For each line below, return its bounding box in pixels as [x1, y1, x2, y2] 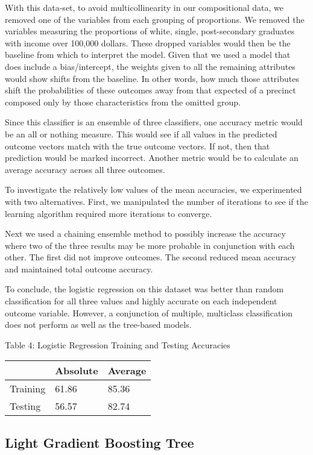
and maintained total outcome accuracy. [5, 262, 153, 275]
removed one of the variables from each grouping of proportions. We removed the [5, 13, 305, 25]
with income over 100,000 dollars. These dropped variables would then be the [5, 36, 291, 49]
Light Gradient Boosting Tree [5, 433, 194, 451]
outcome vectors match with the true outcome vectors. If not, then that [5, 139, 270, 152]
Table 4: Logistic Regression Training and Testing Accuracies [5, 338, 230, 351]
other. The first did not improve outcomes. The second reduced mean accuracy [5, 251, 296, 263]
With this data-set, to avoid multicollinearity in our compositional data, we [5, 1, 283, 13]
